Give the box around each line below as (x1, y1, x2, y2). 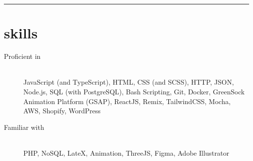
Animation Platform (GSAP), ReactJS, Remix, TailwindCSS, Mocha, (23, 96, 231, 106)
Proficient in (4, 51, 41, 61)
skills (4, 23, 38, 43)
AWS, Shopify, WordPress (23, 106, 101, 116)
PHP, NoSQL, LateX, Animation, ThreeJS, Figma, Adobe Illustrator (23, 147, 229, 158)
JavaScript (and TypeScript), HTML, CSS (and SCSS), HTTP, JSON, (23, 77, 234, 87)
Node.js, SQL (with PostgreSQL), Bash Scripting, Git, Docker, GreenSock (23, 86, 245, 96)
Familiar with (4, 122, 44, 132)
